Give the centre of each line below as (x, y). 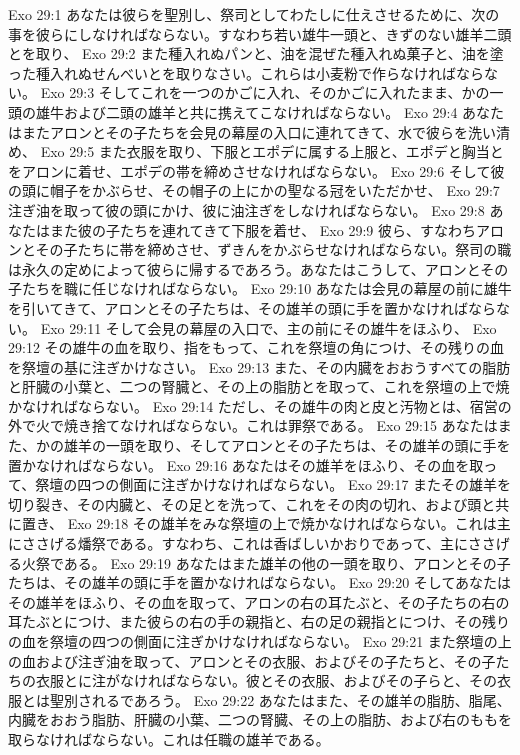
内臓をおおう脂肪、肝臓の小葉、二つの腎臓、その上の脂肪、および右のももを (260, 719)
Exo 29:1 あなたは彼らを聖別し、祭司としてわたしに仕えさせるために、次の (254, 14)
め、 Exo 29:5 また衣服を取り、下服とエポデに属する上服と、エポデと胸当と (256, 151)
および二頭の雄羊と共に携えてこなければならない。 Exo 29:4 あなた (284, 111)
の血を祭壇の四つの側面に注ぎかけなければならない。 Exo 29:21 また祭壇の (253, 641)
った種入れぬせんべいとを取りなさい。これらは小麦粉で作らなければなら (246, 72)
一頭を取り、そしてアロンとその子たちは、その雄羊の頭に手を (308, 445)
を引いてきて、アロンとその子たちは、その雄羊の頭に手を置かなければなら (252, 307)
